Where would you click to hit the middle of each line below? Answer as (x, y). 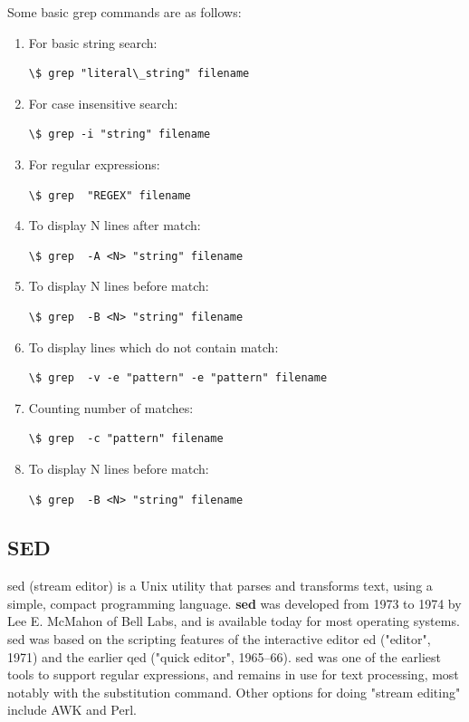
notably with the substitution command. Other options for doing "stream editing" (234, 692)
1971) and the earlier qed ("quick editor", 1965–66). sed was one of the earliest (225, 656)
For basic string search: (93, 42)
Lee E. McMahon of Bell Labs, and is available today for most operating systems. (234, 621)
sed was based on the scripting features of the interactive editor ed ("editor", (219, 639)
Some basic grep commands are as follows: (124, 12)
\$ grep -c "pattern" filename (126, 439)
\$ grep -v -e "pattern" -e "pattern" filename (178, 378)
